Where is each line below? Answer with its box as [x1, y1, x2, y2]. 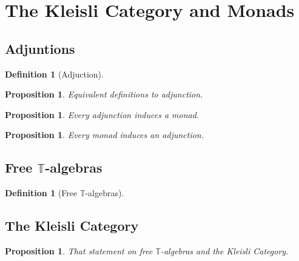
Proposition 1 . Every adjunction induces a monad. [5, 108, 200, 121]
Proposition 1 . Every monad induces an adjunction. [5, 128, 204, 141]
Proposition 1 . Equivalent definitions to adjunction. [5, 88, 203, 101]
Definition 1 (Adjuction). [5, 67, 104, 80]
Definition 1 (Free [5, 187, 78, 199]
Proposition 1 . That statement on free [5, 244, 153, 257]
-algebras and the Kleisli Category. [160, 244, 289, 257]
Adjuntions [5, 39, 75, 58]
